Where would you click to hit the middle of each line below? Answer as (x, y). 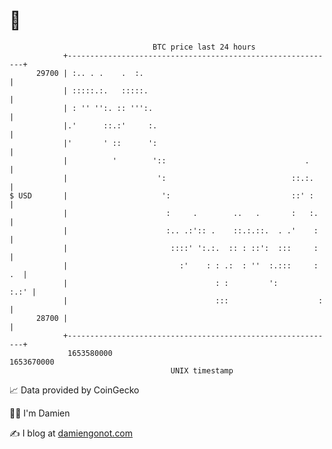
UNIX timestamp (202, 370)
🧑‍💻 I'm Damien (40, 413)
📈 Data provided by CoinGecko (74, 390)
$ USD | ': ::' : (161, 195)
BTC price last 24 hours (204, 47)
